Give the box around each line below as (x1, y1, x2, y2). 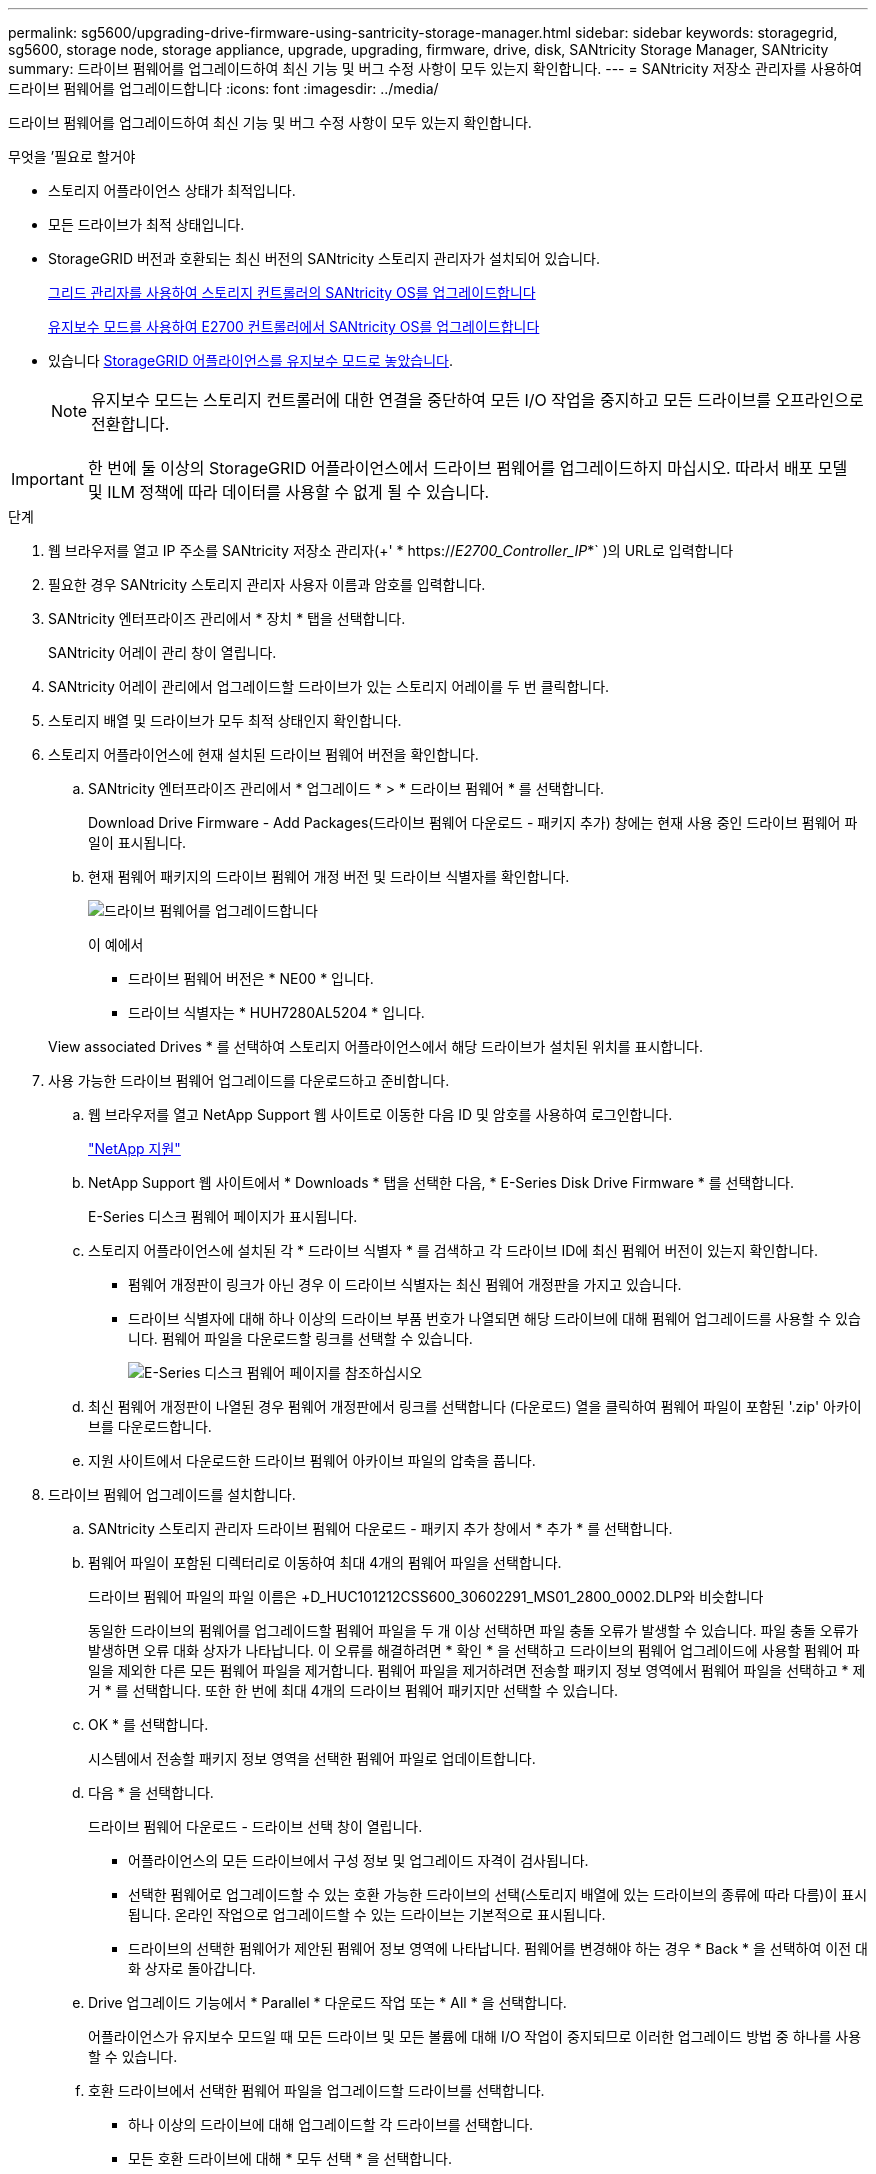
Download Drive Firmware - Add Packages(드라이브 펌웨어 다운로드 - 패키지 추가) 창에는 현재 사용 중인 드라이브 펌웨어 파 (88, 814, 858, 831)
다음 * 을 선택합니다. (88, 1784, 214, 1801)
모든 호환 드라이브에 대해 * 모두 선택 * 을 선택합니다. (128, 2150, 452, 2167)
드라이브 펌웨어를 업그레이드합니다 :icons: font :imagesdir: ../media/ (8, 80, 439, 97)
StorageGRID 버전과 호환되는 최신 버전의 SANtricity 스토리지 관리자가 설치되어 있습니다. (48, 250, 601, 267)
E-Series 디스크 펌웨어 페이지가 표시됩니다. (88, 1208, 358, 1225)
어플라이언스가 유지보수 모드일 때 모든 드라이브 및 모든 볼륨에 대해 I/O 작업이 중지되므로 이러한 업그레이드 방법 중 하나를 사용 (88, 2028, 862, 2045)
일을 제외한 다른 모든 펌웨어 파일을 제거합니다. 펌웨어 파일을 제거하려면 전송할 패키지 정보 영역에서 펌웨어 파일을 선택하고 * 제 (88, 1662, 866, 1679)
